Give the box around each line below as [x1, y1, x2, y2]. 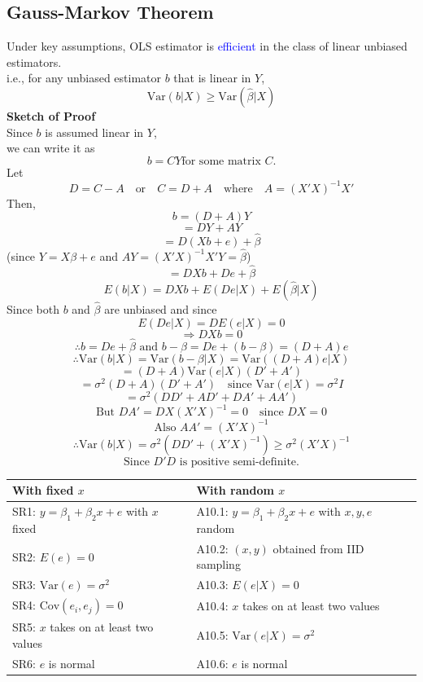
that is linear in [173, 69, 251, 86]
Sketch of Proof [7, 107, 96, 124]
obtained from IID [273, 539, 364, 557]
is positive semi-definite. [179, 455, 299, 468]
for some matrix [181, 155, 261, 167]
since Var [228, 378, 275, 390]
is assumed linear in [45, 123, 144, 140]
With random [196, 482, 274, 499]
